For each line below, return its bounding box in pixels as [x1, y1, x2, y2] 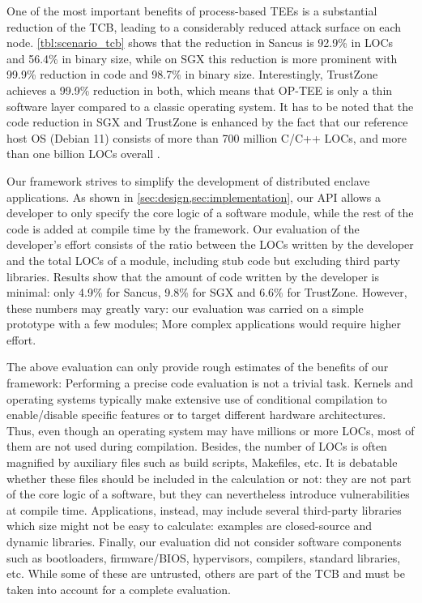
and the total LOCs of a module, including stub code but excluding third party [6, 251, 400, 268]
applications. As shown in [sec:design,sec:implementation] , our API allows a [6, 188, 382, 205]
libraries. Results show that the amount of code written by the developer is [6, 267, 379, 284]
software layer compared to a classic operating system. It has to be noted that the [6, 97, 414, 114]
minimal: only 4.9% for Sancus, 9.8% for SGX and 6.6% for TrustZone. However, [6, 284, 407, 301]
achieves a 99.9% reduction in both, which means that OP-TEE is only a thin [6, 81, 393, 98]
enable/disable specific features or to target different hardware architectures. [6, 406, 386, 423]
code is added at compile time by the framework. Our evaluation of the [6, 220, 360, 237]
